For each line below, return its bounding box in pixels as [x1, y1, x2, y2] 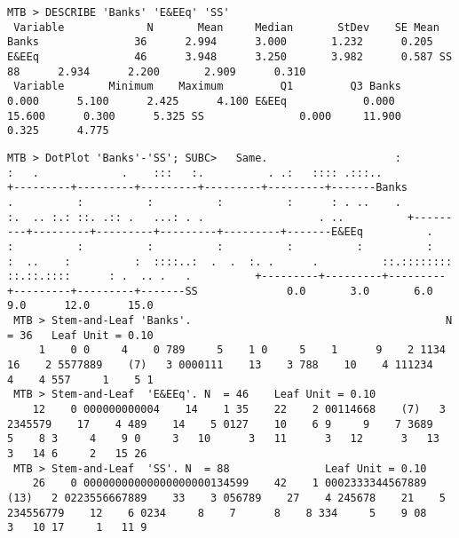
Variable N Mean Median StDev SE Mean [13, 20, 439, 34]
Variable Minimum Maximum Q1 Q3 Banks [13, 80, 401, 93]
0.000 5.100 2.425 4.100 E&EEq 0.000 [7, 94, 395, 107]
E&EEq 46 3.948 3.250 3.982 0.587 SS [7, 50, 453, 63]
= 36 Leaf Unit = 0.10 [7, 328, 154, 342]
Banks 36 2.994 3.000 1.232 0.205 [7, 36, 433, 49]
